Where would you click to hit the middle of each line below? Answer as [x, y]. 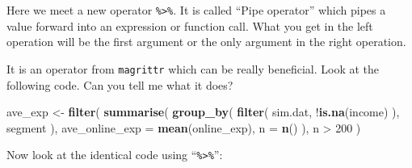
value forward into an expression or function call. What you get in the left [190, 25]
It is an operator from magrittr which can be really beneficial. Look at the [193, 68]
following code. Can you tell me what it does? [120, 84]
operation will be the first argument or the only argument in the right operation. [206, 42]
